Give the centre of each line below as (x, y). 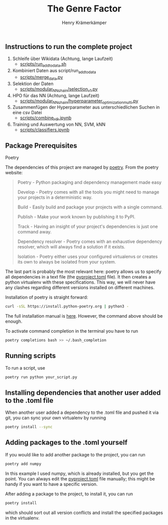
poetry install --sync (29, 427)
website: (14, 172)
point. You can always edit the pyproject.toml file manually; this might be (80, 478)
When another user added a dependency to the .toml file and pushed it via (82, 413)
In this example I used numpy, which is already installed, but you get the (79, 473)
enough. (14, 321)
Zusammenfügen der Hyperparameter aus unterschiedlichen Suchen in (86, 107)
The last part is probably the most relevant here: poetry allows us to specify (83, 272)
